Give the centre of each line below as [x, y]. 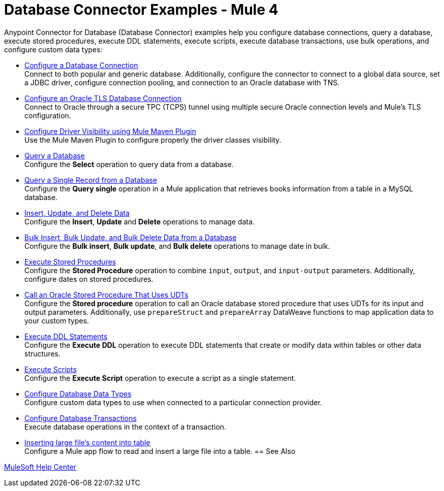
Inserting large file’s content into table [87, 442]
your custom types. [57, 320]
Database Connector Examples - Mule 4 [141, 10]
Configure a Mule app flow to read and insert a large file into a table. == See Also [160, 451]
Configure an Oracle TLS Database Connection [103, 98]
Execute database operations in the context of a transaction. [125, 427]
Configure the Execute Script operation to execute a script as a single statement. [160, 378]
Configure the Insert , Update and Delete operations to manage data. [140, 221]
